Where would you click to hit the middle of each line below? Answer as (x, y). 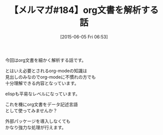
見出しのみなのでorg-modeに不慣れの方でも (50, 77)
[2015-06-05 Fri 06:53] (84, 37)
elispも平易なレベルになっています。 (42, 94)
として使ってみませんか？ (31, 111)
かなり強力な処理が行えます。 (36, 127)
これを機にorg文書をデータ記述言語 (42, 104)
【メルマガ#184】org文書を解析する (84, 10)
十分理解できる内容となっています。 (42, 83)
